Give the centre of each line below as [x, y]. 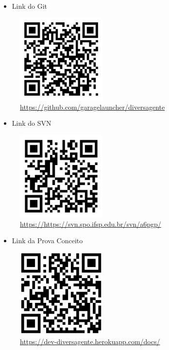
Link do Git [30, 6]
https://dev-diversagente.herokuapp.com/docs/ [90, 341]
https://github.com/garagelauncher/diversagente [93, 107]
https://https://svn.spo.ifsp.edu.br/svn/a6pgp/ [91, 224]
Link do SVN [32, 123]
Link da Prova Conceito [47, 240]
